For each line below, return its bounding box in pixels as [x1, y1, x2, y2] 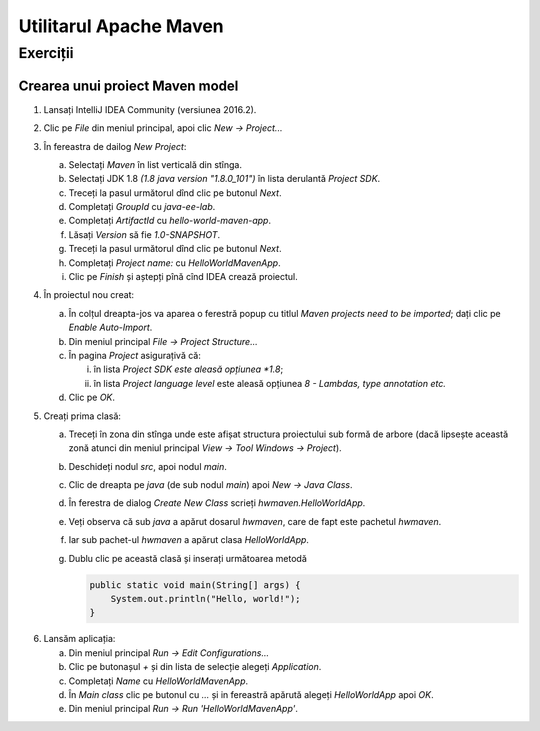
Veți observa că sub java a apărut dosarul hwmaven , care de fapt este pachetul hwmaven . [68, 515, 442, 527]
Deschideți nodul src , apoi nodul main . [68, 460, 227, 472]
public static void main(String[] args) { [89, 579, 301, 590]
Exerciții [18, 44, 74, 62]
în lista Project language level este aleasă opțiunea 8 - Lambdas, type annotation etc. [93, 377, 447, 389]
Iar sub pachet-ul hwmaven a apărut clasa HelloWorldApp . [68, 534, 310, 546]
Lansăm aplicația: [43, 633, 116, 645]
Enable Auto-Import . [68, 321, 153, 334]
